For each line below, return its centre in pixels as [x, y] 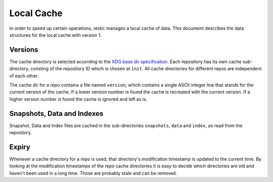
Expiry [20, 147]
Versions [24, 50]
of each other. [24, 76]
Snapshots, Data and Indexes [56, 113]
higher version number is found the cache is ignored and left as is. [78, 99]
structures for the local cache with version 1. [56, 35]
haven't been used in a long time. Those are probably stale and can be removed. [93, 173]
